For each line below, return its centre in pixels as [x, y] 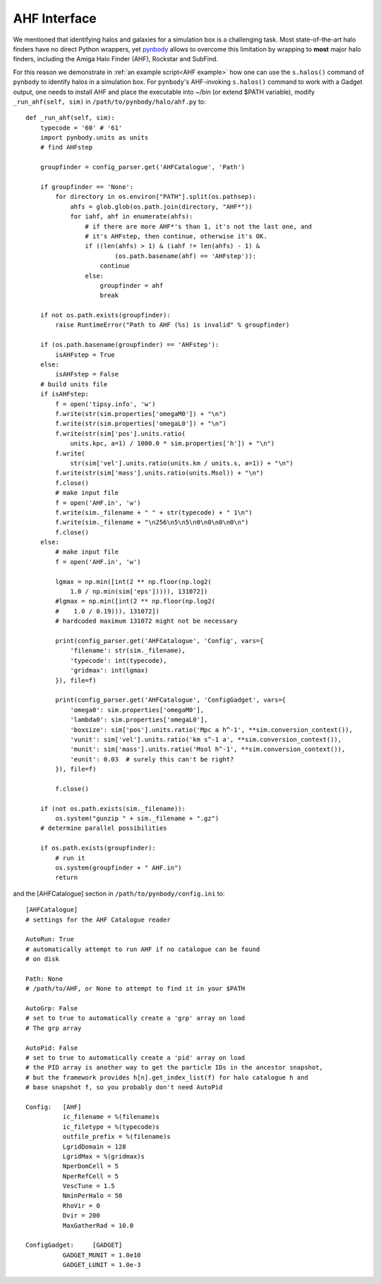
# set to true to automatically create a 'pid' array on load [135, 1058]
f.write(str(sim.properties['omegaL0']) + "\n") [141, 424]
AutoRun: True [50, 939]
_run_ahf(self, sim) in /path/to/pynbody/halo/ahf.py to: [109, 102]
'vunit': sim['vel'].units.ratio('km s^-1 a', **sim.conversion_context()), [206, 739]
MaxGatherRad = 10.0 [98, 1225]
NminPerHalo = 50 [92, 1196]
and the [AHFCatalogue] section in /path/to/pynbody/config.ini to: [119, 893]
